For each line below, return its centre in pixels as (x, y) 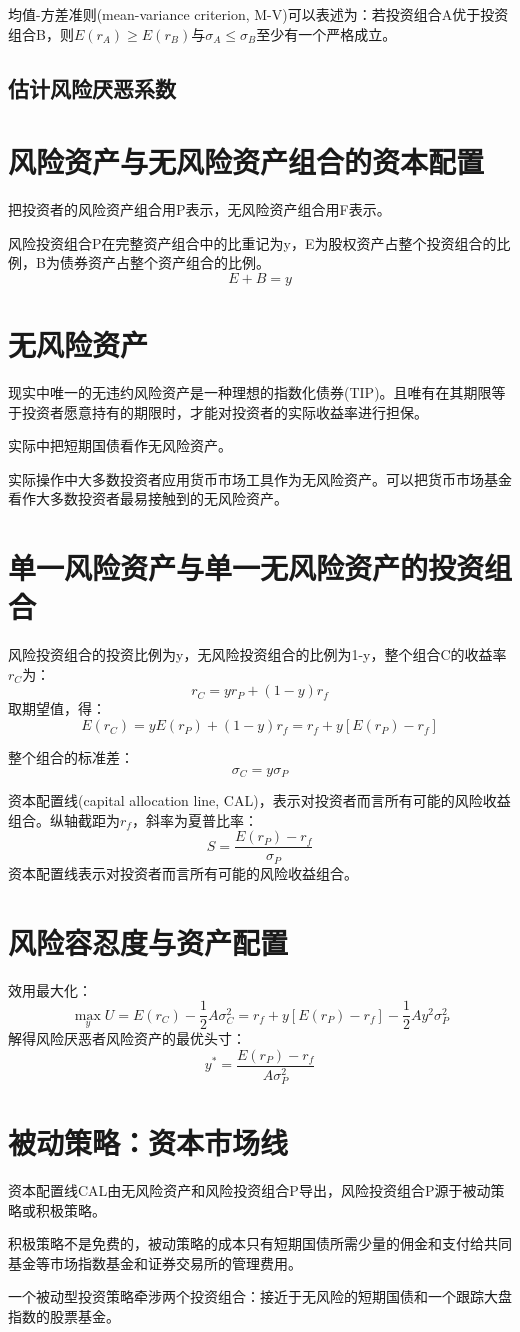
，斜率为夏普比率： (194, 819)
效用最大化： (50, 989)
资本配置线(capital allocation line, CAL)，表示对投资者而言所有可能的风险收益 (259, 800)
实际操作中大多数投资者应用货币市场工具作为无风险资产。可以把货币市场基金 (260, 478)
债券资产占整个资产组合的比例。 (164, 262)
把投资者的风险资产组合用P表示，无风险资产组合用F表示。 (199, 209)
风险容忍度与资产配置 (148, 941)
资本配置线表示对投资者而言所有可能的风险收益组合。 (183, 872)
